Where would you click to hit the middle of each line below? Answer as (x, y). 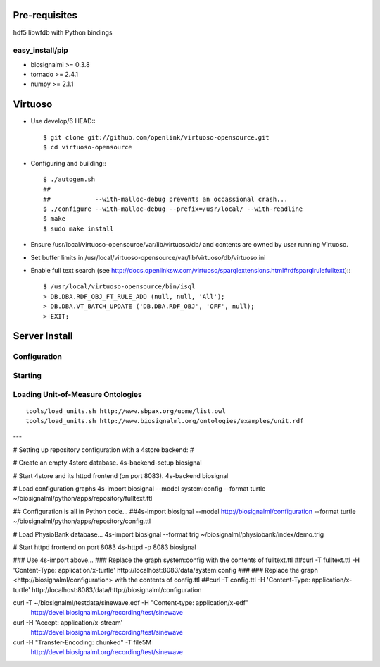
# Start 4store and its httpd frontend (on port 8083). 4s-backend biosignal (121, 475)
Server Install (43, 336)
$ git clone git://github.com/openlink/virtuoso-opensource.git (157, 137)
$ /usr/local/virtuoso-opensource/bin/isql (119, 287)
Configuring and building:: (69, 163)
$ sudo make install (78, 228)
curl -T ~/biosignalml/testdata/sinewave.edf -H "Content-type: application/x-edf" (131, 602)
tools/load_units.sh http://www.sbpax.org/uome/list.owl (126, 411)
